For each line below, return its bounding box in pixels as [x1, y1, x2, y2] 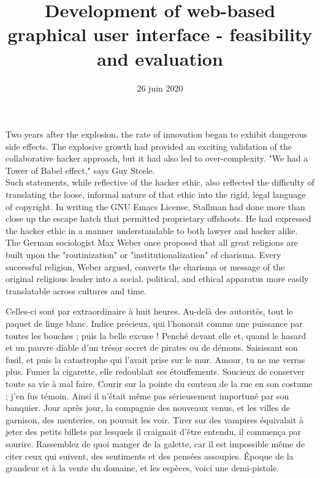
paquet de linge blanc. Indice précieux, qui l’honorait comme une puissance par [6, 317, 303, 329]
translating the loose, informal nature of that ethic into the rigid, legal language [6, 188, 306, 201]
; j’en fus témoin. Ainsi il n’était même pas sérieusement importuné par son [6, 389, 289, 402]
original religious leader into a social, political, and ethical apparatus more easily [6, 272, 309, 285]
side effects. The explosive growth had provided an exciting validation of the [6, 139, 292, 152]
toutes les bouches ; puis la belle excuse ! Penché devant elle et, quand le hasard [6, 329, 307, 342]
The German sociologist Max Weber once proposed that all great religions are [6, 236, 299, 249]
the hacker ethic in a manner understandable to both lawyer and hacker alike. [6, 224, 298, 237]
